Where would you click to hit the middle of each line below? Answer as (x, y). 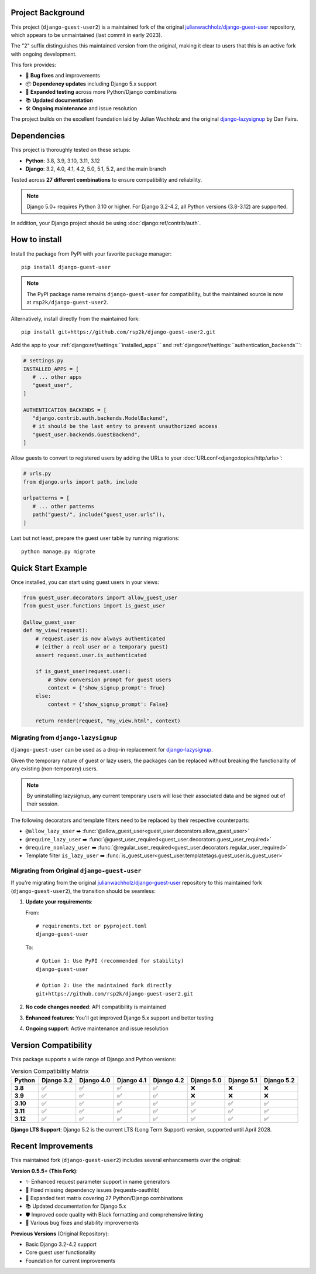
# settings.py (43, 361)
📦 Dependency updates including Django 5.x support (91, 84)
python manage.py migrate (59, 551)
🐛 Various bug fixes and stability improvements (82, 1223)
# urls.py (37, 474)
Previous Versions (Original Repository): (60, 1234)
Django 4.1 (132, 1080)
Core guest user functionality (61, 1252)
